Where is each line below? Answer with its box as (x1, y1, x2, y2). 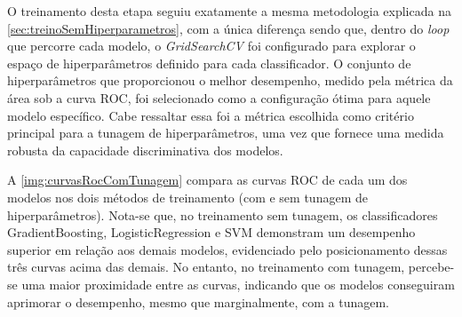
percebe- (408, 258, 455, 276)
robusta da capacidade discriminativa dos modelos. (7, 140, 283, 159)
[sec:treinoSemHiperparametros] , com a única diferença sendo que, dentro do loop (7, 19, 450, 37)
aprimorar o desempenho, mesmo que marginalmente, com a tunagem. (7, 292, 389, 311)
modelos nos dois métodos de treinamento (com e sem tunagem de (7, 187, 368, 206)
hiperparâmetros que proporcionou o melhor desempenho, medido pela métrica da (7, 71, 453, 90)
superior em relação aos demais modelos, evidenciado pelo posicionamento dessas (7, 240, 448, 258)
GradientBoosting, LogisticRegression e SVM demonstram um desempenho (7, 223, 416, 242)
